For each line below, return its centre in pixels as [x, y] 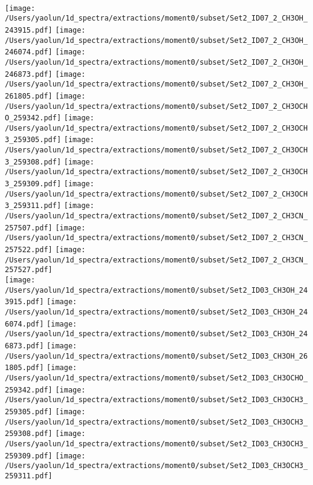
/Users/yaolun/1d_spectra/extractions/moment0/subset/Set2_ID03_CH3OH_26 [156, 356]
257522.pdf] [29, 250]
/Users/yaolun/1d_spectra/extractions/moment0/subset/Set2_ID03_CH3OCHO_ [156, 378]
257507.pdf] [29, 228]
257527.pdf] [29, 270]
